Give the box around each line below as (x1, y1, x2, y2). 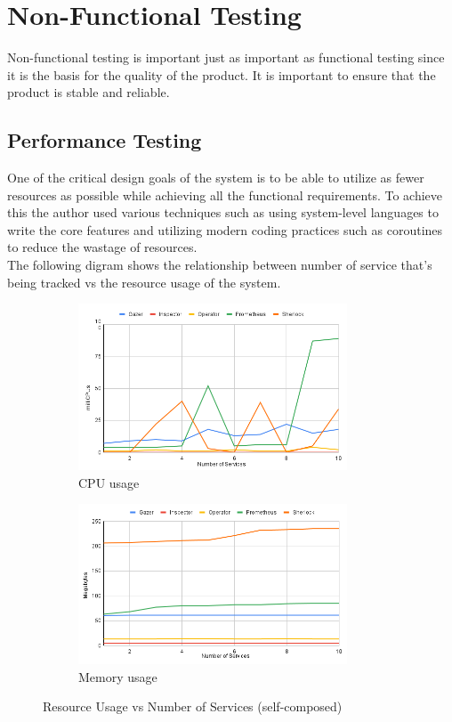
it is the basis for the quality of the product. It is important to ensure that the (7, 65, 436, 84)
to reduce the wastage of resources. (7, 238, 198, 256)
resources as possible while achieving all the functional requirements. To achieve (7, 185, 443, 204)
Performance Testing (7, 126, 202, 154)
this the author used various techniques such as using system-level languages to (7, 203, 439, 222)
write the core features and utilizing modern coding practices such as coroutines (7, 220, 443, 239)
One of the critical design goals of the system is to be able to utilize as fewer (7, 168, 424, 187)
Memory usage (78, 667, 157, 685)
